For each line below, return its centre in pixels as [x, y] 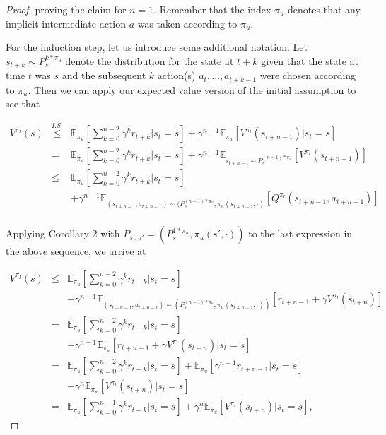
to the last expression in [300, 233]
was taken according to [187, 23]
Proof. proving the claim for [66, 9]
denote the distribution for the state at [150, 60]
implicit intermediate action [66, 23]
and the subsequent [104, 75]
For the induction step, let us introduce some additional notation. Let [157, 47]
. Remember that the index [212, 9]
